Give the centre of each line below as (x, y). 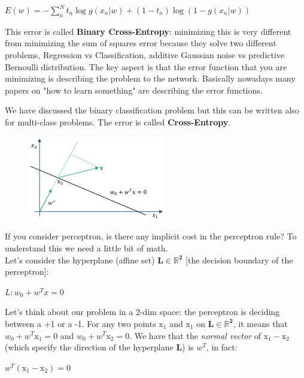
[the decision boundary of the (239, 259)
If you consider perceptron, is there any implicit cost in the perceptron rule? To (151, 236)
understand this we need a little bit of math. (86, 247)
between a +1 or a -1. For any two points (80, 323)
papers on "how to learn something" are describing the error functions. (134, 90)
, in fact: (222, 347)
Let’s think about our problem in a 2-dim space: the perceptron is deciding (142, 312)
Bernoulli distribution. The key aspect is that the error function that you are (146, 66)
